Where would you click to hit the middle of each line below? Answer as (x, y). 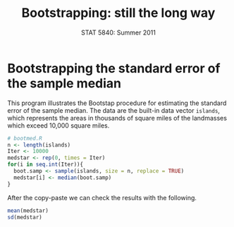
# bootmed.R (25, 138)
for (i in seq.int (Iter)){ (45, 165)
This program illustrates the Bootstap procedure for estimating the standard (117, 103)
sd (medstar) (25, 217)
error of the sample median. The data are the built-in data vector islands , (114, 110)
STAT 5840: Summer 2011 (118, 32)
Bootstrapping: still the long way (118, 13)
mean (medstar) (28, 210)
